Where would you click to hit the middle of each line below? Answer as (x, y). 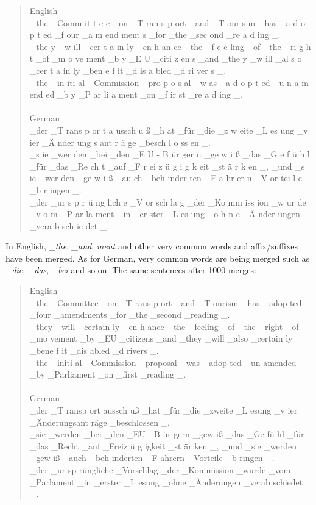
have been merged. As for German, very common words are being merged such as (158, 258)
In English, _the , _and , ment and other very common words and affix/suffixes (152, 246)
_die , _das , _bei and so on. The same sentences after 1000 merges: (131, 270)
